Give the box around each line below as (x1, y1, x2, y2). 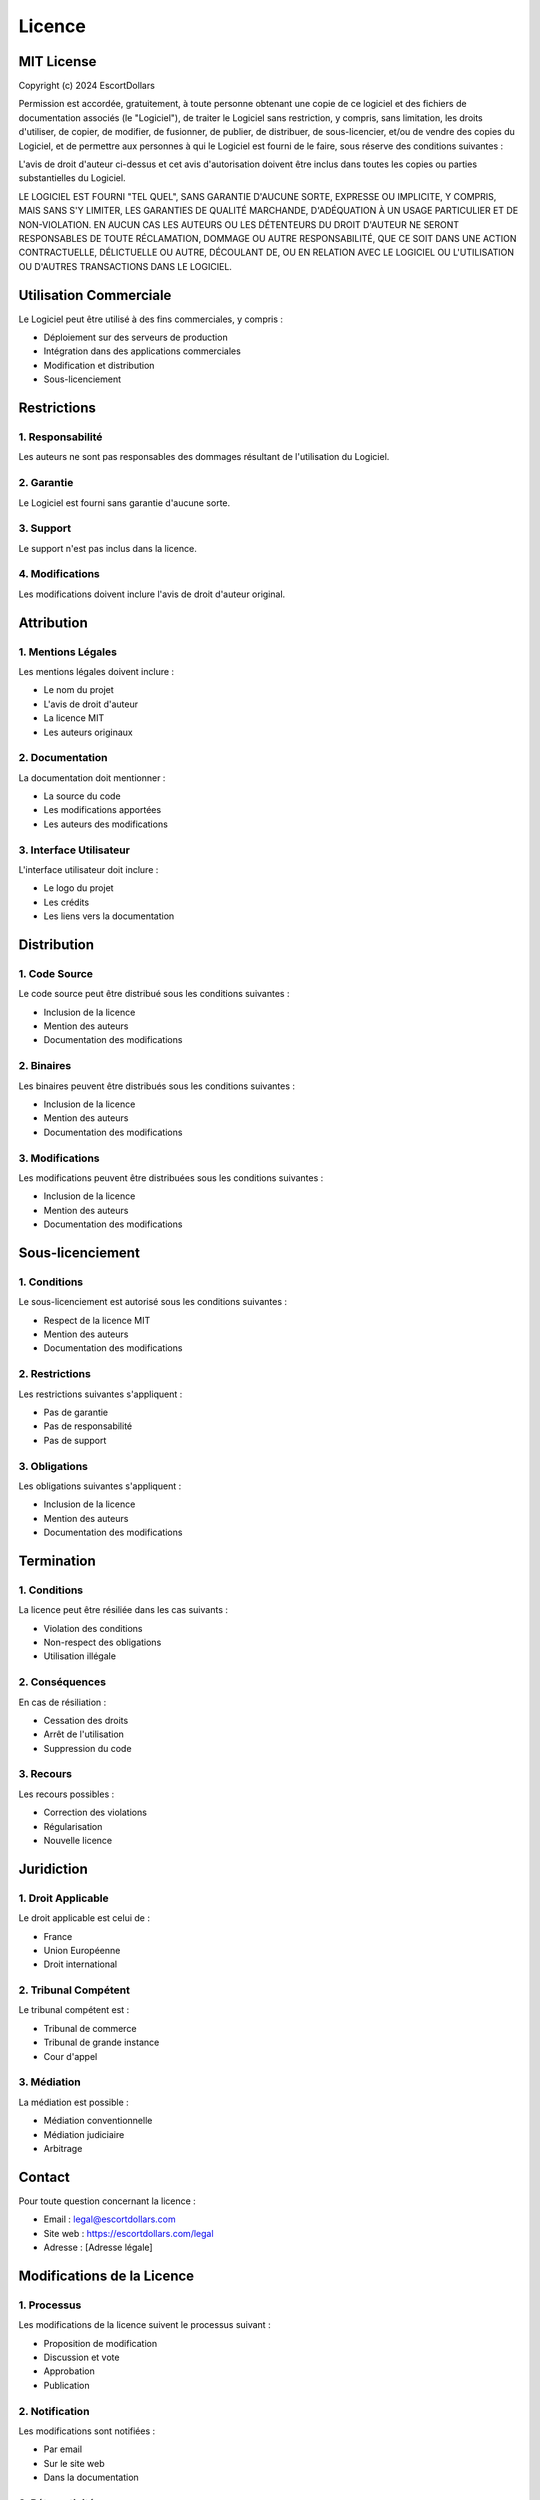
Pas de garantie (43, 1406, 109, 1418)
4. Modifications (18, 567, 100, 581)
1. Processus (18, 2298, 82, 2312)
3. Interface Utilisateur (18, 843, 130, 857)
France (43, 1930, 73, 1942)
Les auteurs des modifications (43, 818, 169, 830)
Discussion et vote (43, 2351, 120, 2363)
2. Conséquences (18, 1675, 107, 1689)
